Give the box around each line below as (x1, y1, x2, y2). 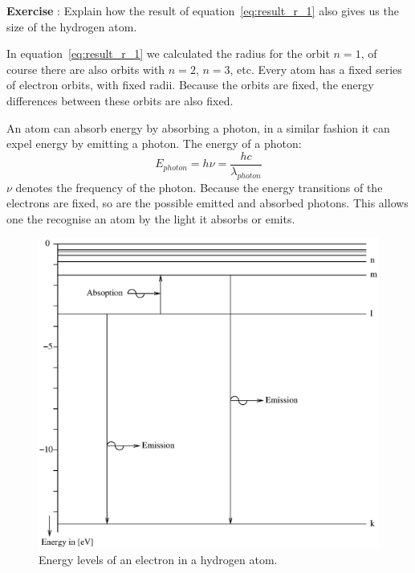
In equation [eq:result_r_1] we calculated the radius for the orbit (6, 45, 330, 62)
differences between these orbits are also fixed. (6, 92, 234, 108)
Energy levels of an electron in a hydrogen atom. (39, 550, 278, 567)
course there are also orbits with (6, 60, 165, 77)
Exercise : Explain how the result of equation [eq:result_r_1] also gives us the (6, 2, 399, 18)
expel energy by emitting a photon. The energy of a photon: (6, 135, 302, 152)
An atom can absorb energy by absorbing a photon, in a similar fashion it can (6, 119, 390, 136)
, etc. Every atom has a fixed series (230, 60, 402, 77)
